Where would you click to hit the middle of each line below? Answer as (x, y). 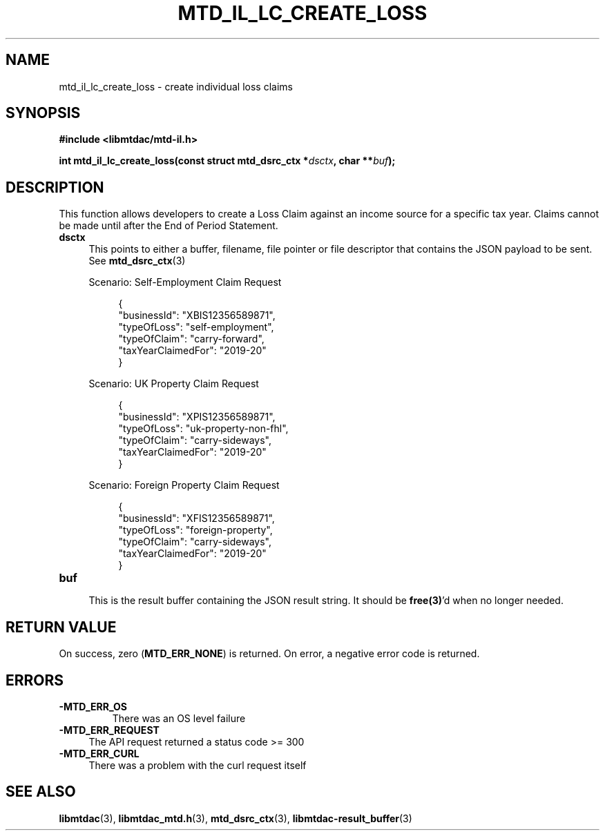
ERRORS (35, 680)
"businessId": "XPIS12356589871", (197, 417)
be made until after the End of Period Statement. (169, 226)
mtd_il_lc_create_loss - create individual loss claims (176, 86)
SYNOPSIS (43, 113)
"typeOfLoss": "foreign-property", (195, 530)
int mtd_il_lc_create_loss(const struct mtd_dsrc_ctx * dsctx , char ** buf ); (227, 161)
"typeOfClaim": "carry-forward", (191, 339)
